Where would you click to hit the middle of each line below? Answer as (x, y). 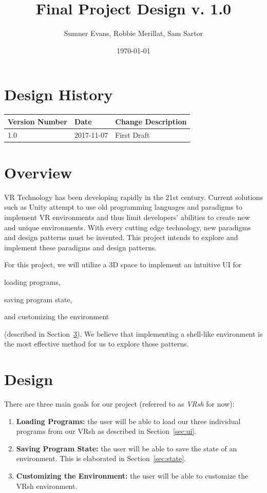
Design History (59, 94)
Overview (38, 172)
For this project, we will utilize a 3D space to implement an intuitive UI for (123, 264)
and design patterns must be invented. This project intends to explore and (121, 237)
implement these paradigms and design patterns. (81, 247)
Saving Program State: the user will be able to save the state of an (127, 448)
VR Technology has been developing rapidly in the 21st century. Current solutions (133, 197)
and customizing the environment (57, 316)
